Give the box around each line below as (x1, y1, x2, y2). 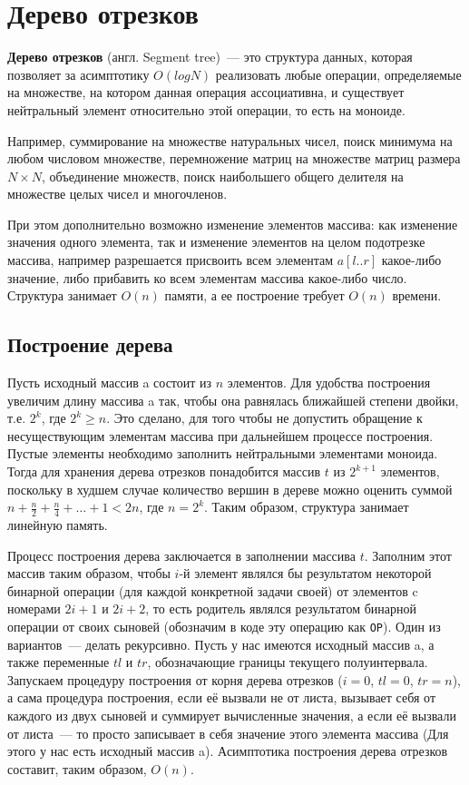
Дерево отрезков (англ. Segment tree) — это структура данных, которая (7, 47, 413, 66)
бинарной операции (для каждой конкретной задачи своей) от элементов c (7, 581, 418, 600)
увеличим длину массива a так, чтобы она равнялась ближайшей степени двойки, (7, 390, 459, 409)
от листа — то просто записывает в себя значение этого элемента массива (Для (7, 723, 449, 742)
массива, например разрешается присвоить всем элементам (7, 250, 334, 270)
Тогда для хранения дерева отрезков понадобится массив (7, 462, 321, 481)
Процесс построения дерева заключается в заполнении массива (7, 545, 356, 564)
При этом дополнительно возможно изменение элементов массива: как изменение (7, 214, 458, 233)
